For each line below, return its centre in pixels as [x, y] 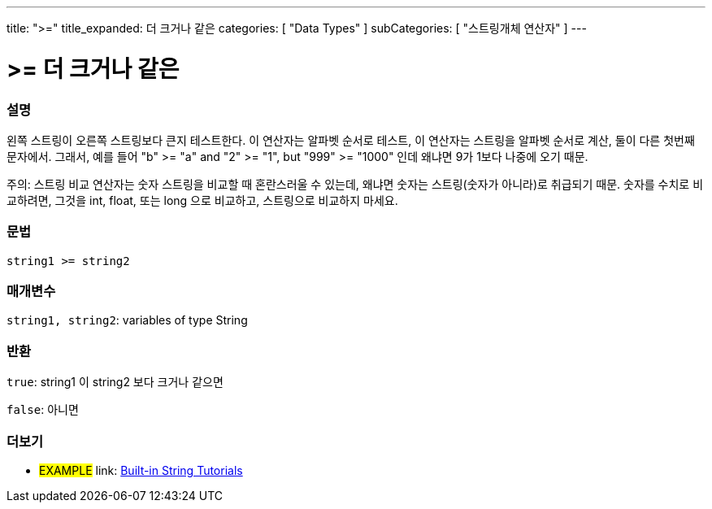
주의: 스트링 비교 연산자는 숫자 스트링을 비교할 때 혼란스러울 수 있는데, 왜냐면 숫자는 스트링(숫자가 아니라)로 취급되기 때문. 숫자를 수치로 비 [355, 184]
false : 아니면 [43, 410]
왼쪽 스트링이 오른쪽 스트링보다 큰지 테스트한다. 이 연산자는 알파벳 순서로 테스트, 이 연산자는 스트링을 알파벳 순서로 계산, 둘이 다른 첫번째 [351, 140]
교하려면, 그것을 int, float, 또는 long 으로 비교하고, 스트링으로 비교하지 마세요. [202, 200]
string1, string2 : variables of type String [127, 320]
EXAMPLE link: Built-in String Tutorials [141, 470]
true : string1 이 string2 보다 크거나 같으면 [115, 382]
